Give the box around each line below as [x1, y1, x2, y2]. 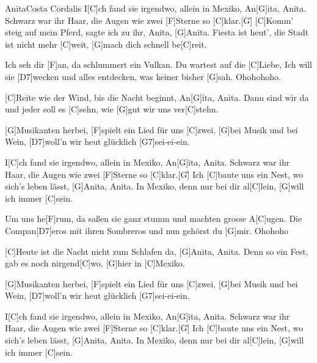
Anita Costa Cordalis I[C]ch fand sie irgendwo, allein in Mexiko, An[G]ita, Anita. [5, 2, 307, 14]
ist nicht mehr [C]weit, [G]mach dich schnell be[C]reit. [5, 37, 207, 50]
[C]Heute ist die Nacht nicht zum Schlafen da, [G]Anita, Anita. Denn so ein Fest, [5, 244, 308, 257]
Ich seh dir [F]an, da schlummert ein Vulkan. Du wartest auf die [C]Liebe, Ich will [5, 58, 312, 71]
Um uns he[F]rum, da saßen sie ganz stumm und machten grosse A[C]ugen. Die [5, 212, 302, 225]
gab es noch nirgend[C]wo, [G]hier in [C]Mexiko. [5, 257, 185, 269]
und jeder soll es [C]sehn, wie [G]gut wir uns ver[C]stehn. [5, 103, 219, 116]
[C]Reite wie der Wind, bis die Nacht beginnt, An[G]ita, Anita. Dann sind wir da [5, 90, 309, 103]
